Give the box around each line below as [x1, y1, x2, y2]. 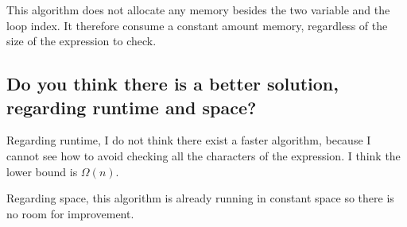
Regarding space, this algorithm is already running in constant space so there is [6, 190, 394, 206]
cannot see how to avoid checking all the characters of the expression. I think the [6, 147, 401, 164]
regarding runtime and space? [6, 94, 257, 119]
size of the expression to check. [6, 33, 157, 49]
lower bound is [6, 163, 78, 179]
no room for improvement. [6, 205, 134, 221]
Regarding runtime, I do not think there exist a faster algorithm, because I [6, 132, 371, 148]
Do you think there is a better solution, [6, 71, 339, 96]
